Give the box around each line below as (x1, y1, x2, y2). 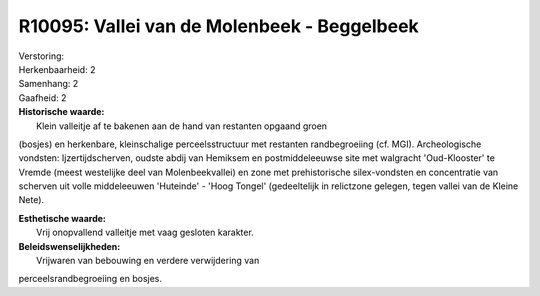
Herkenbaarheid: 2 (18, 63, 96, 75)
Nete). (18, 194, 45, 206)
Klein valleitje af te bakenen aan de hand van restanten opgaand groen (36, 120, 328, 132)
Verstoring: (18, 50, 65, 62)
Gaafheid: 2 (18, 91, 67, 104)
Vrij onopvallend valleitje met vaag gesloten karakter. (36, 226, 254, 239)
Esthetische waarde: (18, 212, 107, 224)
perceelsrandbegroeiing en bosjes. (18, 273, 163, 285)
